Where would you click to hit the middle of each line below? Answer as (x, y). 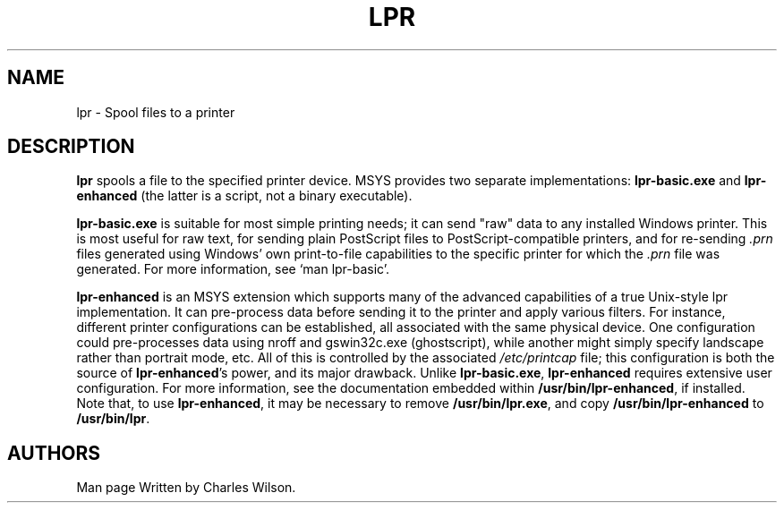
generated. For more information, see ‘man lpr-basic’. (233, 269)
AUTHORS (54, 453)
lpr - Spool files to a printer (156, 112)
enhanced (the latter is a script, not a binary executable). (244, 196)
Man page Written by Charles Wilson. (186, 488)
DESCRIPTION (71, 147)
